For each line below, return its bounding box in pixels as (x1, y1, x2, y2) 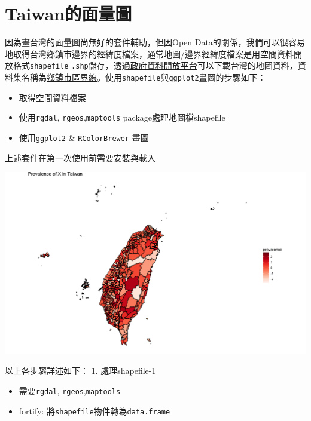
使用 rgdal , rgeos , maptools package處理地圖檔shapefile (19, 111, 225, 124)
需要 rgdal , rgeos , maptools (19, 384, 121, 397)
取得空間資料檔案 (19, 91, 86, 103)
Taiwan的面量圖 (5, 1, 132, 26)
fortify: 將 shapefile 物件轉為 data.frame (19, 404, 170, 417)
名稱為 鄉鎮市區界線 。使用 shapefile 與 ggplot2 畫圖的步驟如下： (21, 70, 266, 83)
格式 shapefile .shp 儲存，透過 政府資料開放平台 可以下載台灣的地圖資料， (13, 59, 298, 72)
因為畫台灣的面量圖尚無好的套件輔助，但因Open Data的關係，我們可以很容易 (5, 36, 305, 48)
